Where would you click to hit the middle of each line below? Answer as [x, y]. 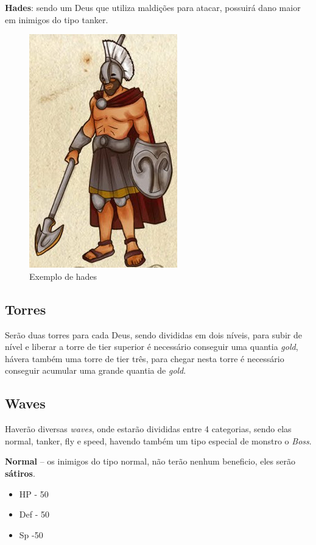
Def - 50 [34, 514]
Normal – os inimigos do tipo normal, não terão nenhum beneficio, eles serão [150, 461]
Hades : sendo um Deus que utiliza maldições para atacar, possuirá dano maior [153, 7]
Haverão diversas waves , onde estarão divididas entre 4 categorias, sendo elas [148, 429]
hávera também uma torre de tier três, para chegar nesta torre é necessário [145, 358]
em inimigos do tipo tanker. [57, 19]
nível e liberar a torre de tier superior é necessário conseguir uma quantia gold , [152, 347]
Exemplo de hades [63, 276]
